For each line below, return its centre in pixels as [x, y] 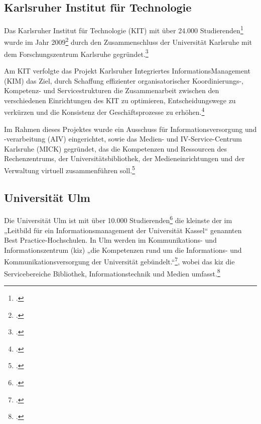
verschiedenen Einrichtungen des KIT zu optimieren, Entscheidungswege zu [120, 100]
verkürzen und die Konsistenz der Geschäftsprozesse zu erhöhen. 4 [104, 111]
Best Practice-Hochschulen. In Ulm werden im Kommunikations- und [110, 240]
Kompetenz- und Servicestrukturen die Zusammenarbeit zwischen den [112, 90]
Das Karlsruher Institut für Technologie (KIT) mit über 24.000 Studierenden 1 [124, 29]
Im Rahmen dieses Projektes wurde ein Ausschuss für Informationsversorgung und [130, 129]
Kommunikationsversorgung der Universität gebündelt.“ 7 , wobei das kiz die [119, 261]
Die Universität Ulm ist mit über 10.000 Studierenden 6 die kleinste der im [118, 220]
